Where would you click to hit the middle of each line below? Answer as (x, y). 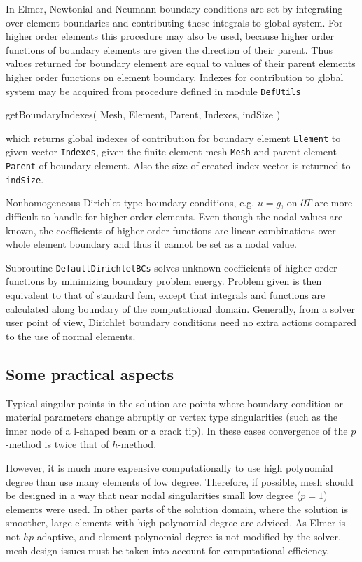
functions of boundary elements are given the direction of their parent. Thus (169, 49)
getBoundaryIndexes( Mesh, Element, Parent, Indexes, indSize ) (143, 114)
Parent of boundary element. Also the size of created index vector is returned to (178, 166)
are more (334, 203)
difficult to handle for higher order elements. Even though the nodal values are (174, 217)
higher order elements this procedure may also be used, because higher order (170, 36)
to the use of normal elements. (71, 336)
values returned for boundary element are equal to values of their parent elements (181, 63)
